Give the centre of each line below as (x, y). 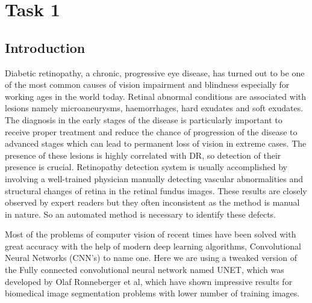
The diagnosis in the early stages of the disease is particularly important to (144, 119)
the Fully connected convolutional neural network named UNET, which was (145, 270)
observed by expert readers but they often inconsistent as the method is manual (152, 202)
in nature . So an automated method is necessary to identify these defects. (141, 214)
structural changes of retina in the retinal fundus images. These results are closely (156, 190)
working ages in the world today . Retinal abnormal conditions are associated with (156, 96)
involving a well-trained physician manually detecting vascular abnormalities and (154, 178)
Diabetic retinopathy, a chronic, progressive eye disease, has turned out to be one (155, 72)
